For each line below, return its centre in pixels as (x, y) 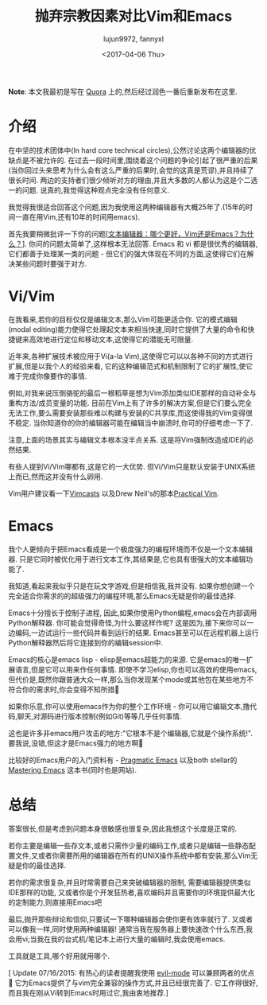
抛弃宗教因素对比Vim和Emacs (133, 16)
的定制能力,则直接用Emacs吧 (55, 902)
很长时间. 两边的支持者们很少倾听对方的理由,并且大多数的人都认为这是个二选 (133, 180)
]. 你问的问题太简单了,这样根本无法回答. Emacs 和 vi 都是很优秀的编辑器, (140, 243)
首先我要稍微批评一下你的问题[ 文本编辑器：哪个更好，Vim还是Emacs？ (124, 234)
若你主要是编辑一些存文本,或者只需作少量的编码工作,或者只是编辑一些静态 (129, 845)
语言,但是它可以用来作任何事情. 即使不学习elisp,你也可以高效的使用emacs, (136, 669)
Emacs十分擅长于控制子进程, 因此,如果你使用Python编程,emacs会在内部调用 (133, 613)
